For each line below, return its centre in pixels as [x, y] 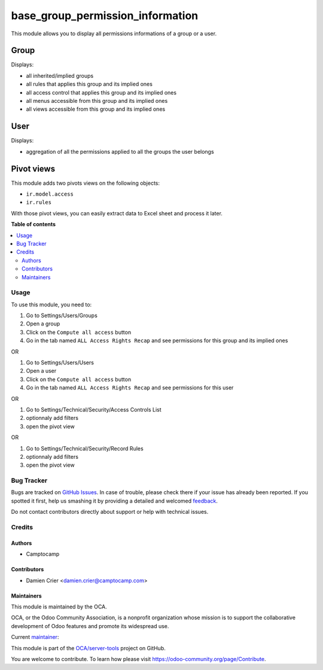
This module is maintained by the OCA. [59, 607]
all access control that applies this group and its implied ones [101, 92]
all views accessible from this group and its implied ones [96, 109]
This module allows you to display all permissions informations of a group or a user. [114, 33]
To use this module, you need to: [51, 304]
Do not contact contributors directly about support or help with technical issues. [110, 512]
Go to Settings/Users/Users [60, 363]
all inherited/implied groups [60, 75]
